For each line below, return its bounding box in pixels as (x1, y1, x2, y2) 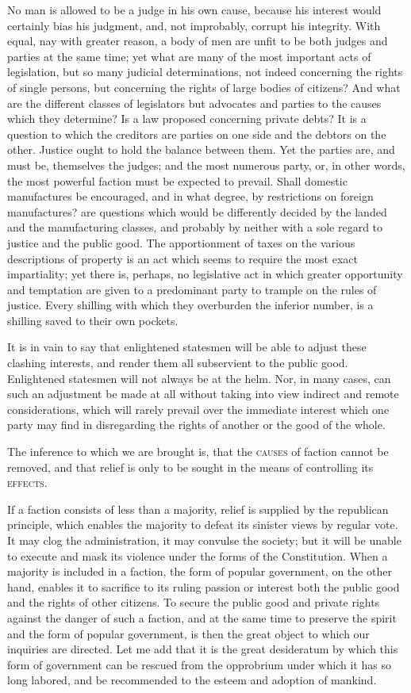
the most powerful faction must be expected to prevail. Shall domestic (7, 172, 348, 189)
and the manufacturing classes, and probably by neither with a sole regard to (7, 219, 383, 235)
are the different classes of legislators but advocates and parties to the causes (7, 94, 382, 111)
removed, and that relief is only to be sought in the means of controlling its (7, 458, 374, 475)
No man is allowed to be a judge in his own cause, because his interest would (7, 2, 382, 17)
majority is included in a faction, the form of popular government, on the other (7, 563, 392, 580)
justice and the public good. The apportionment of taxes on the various (7, 234, 355, 251)
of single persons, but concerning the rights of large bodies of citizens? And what (7, 78, 401, 95)
